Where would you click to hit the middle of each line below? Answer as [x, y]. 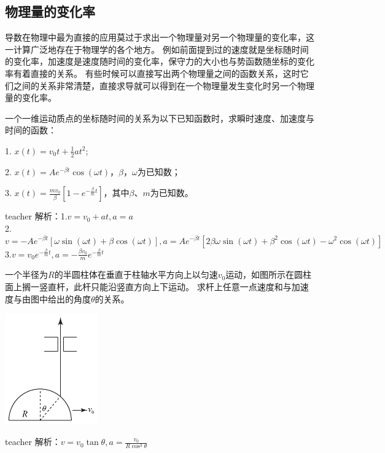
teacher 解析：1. [36, 216]
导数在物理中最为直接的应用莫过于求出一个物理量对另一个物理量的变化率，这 [160, 37]
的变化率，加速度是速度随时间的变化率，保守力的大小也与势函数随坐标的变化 [160, 61]
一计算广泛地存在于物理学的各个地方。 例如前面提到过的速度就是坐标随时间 [157, 49]
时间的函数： [31, 130]
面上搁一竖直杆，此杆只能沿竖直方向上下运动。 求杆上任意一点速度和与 [148, 287]
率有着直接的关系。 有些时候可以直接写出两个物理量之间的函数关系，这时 [153, 73]
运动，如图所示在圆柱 [269, 274]
